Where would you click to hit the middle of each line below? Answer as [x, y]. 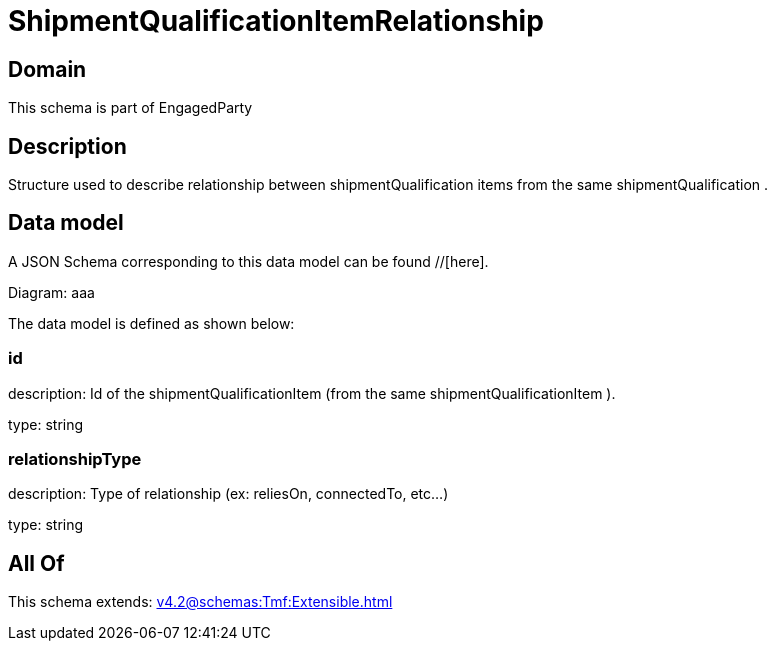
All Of [36, 563]
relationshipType [75, 458]
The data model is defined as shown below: [151, 323]
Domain [47, 69]
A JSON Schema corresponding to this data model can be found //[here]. [248, 261]
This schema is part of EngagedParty [130, 108]
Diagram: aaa [51, 292]
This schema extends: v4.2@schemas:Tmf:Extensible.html [200, 602]
